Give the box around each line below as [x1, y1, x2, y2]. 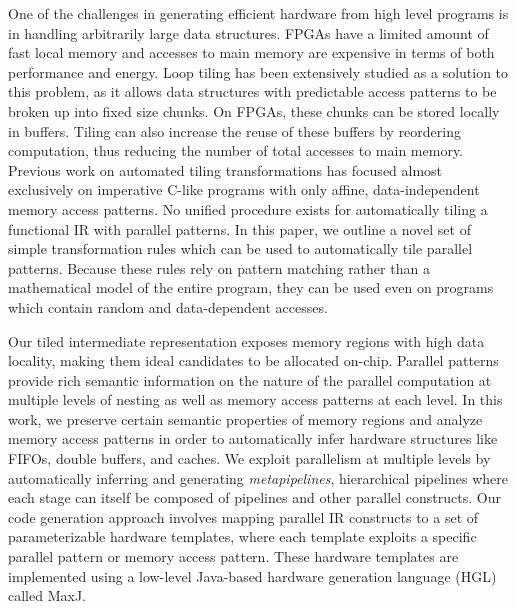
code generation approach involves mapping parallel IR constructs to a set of [8, 506, 479, 527]
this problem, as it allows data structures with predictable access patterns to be [8, 81, 497, 102]
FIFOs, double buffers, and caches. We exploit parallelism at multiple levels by [8, 448, 491, 469]
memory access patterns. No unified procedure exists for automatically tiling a [8, 198, 488, 219]
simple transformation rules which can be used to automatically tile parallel [8, 238, 473, 259]
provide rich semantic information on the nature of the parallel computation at [8, 369, 492, 390]
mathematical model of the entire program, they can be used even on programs [8, 277, 494, 298]
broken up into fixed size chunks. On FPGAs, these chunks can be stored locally [8, 100, 500, 121]
